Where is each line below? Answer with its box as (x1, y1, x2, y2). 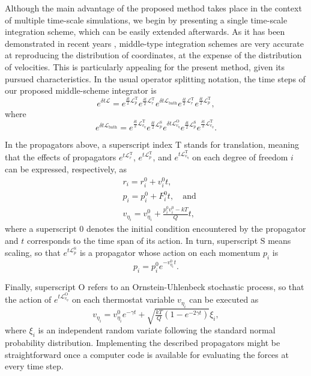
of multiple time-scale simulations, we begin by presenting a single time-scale (5, 13, 288, 26)
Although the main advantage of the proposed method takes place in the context (5, 2, 302, 14)
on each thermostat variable (71, 293, 175, 306)
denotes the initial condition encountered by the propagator (86, 222, 306, 235)
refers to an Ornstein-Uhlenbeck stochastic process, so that (88, 280, 304, 293)
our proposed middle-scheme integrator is (5, 84, 157, 97)
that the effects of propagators (5, 151, 116, 163)
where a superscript (5, 222, 77, 235)
